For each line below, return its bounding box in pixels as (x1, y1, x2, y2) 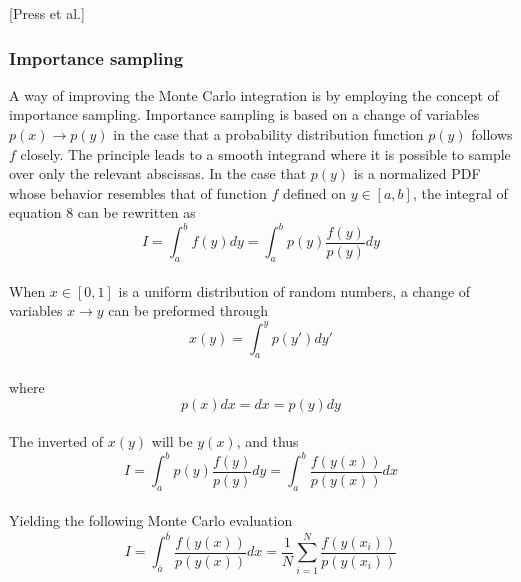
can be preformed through (108, 300, 268, 321)
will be (151, 431, 193, 452)
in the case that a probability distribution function (113, 124, 424, 144)
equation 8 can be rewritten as (9, 202, 196, 223)
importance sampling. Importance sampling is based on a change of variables (9, 104, 480, 125)
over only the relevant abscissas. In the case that (9, 163, 307, 184)
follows (471, 124, 513, 144)
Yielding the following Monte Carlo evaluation (9, 509, 293, 530)
